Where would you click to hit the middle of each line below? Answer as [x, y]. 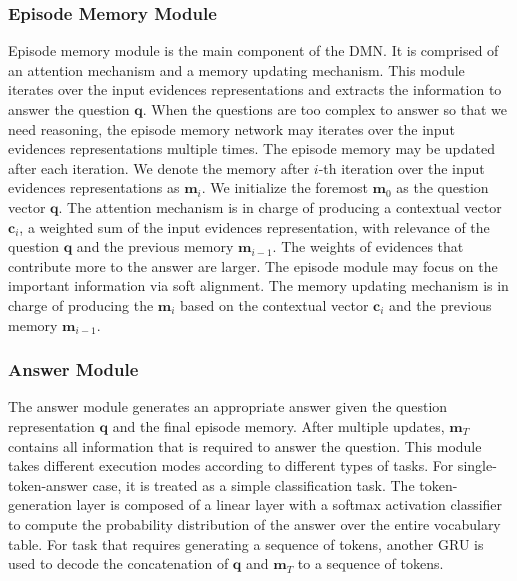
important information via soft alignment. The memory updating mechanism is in [258, 285]
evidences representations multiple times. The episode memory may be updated [251, 148]
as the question [442, 187]
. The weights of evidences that [368, 246]
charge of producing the [81, 304]
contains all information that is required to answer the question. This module [245, 445]
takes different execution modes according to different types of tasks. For [231, 465]
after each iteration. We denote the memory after [159, 167]
